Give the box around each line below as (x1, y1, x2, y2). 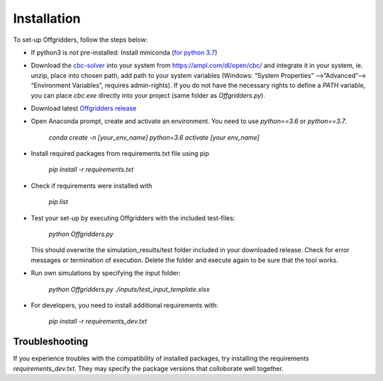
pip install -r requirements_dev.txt (48, 317, 148, 326)
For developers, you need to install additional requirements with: (30, 301, 219, 309)
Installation (13, 11, 81, 26)
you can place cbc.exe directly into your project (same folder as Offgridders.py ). (30, 91, 266, 99)
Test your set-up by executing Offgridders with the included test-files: (30, 213, 235, 222)
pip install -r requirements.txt (48, 165, 134, 174)
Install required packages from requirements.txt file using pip (30, 149, 209, 158)
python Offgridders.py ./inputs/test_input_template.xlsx (48, 285, 210, 293)
